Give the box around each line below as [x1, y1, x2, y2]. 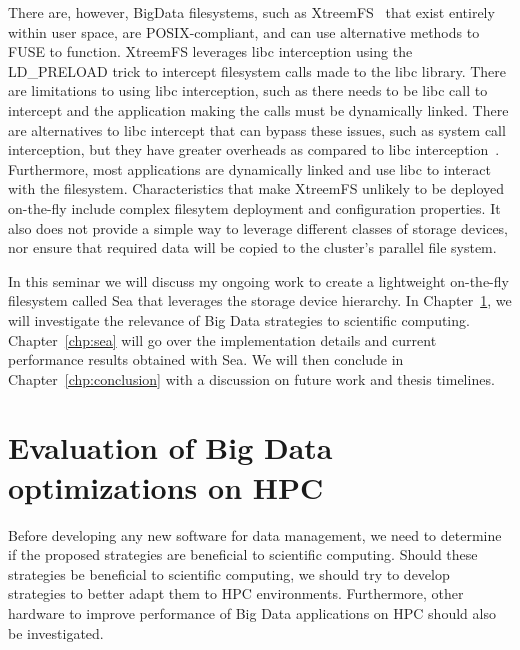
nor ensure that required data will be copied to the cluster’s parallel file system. [8, 237, 497, 258]
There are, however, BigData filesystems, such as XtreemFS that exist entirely [8, 2, 495, 22]
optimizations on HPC [8, 466, 324, 507]
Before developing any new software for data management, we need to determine [8, 524, 502, 545]
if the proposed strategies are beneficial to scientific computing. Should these [8, 544, 478, 565]
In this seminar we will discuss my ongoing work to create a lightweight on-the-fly [8, 270, 509, 291]
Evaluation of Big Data [8, 427, 333, 468]
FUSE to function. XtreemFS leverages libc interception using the [8, 41, 413, 62]
